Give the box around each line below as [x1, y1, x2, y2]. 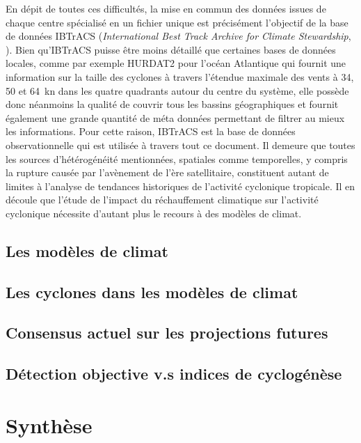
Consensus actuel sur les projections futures [6, 322, 328, 343]
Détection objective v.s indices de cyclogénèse [6, 363, 342, 384]
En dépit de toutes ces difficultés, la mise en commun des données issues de [6, 1, 326, 15]
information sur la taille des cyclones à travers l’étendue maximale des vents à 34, [6, 69, 354, 84]
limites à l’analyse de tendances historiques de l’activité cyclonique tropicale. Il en [6, 178, 355, 193]
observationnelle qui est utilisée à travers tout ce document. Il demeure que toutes [6, 137, 355, 152]
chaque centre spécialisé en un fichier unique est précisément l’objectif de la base [6, 15, 348, 29]
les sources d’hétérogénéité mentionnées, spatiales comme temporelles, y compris [6, 151, 348, 166]
